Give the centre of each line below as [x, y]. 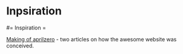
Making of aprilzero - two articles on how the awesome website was [91, 39]
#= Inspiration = [26, 28]
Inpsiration [34, 11]
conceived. [20, 46]
